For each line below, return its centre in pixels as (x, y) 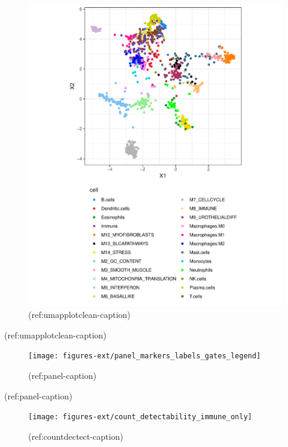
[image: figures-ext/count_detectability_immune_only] (140, 417)
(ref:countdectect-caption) (76, 436)
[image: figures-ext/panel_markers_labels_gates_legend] (145, 356)
